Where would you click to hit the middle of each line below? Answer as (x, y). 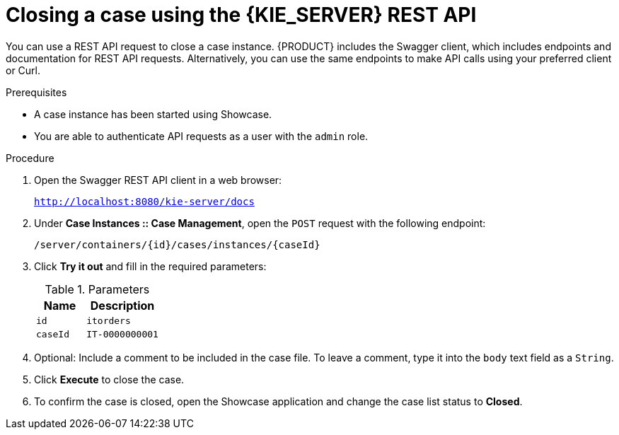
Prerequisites (36, 92)
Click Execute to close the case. (109, 379)
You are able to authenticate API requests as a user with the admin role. (201, 136)
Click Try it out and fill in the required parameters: (150, 266)
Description (122, 305)
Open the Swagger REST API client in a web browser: (158, 180)
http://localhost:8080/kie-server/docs (144, 201)
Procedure (30, 158)
